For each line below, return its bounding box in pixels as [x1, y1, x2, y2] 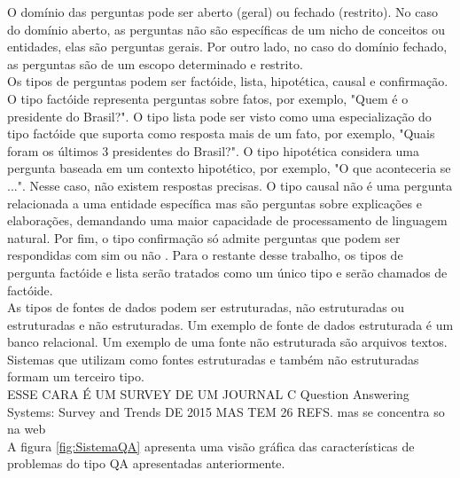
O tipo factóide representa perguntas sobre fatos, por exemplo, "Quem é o [7, 89, 409, 107]
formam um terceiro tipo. [7, 367, 144, 386]
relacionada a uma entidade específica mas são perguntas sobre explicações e [7, 193, 422, 212]
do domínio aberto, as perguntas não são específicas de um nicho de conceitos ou [7, 20, 446, 38]
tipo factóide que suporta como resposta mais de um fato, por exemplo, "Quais [7, 124, 435, 143]
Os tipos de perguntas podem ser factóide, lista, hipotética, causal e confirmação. [7, 72, 448, 90]
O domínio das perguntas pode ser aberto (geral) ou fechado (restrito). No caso [7, 3, 438, 20]
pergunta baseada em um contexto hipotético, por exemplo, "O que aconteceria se [7, 159, 451, 177]
